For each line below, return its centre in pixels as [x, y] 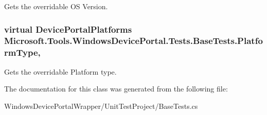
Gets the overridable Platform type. [60, 71]
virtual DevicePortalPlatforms [68, 29]
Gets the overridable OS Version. [56, 6]
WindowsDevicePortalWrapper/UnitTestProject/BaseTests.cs [101, 106]
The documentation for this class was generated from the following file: [116, 89]
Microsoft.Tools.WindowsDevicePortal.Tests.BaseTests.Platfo [133, 41]
